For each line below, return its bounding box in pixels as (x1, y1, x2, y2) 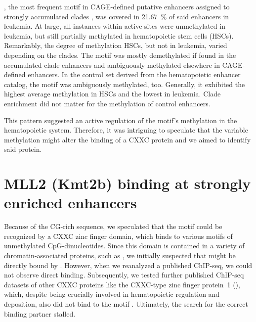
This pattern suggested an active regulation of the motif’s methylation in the (4, 115, 237, 125)
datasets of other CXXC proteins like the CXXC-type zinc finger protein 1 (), (4, 279, 240, 289)
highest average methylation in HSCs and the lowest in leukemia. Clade (4, 89, 221, 99)
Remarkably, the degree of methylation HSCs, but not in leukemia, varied (4, 40, 227, 50)
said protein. (4, 144, 42, 154)
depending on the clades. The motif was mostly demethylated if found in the (4, 49, 236, 60)
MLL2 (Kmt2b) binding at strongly (4, 173, 251, 193)
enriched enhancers (4, 192, 137, 213)
